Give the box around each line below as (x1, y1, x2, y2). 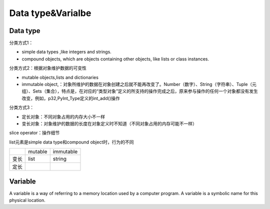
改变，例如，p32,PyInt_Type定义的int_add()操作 (21, 95, 120, 101)
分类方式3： (9, 104, 34, 110)
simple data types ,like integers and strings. (21, 49, 112, 55)
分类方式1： (9, 40, 33, 46)
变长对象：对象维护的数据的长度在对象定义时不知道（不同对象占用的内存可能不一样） (21, 120, 197, 126)
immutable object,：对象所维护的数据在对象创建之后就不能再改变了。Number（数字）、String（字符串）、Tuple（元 (21, 81, 257, 87)
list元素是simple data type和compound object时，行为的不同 (9, 139, 134, 145)
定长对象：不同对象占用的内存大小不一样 (21, 113, 105, 119)
